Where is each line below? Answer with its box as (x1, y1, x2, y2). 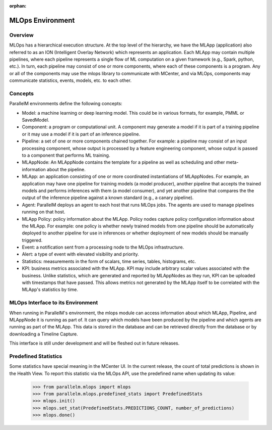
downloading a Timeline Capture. (9, 331, 78, 337)
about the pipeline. (47, 166, 86, 172)
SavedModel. (22, 117, 50, 123)
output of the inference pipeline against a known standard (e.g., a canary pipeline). (22, 195, 194, 201)
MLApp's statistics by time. (22, 286, 78, 293)
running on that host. (22, 209, 65, 215)
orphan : (9, 3, 27, 9)
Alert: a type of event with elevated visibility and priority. (22, 251, 140, 257)
